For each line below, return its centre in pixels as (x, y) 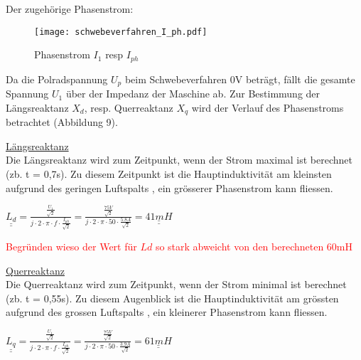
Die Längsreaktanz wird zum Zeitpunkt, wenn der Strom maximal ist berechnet (179, 160)
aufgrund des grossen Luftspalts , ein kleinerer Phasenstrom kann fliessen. (167, 312)
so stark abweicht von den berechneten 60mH (254, 247)
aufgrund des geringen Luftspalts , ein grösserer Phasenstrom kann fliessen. (169, 187)
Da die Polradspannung (57, 79)
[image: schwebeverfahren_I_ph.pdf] (121, 32)
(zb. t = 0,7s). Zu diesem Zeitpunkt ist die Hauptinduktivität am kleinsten (169, 173)
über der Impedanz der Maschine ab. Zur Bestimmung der (193, 94)
